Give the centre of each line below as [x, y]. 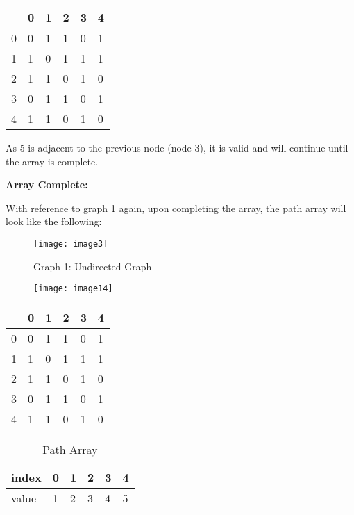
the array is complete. [52, 161]
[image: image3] [71, 244]
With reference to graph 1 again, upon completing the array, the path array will [176, 207]
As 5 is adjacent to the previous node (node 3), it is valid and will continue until [177, 147]
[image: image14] [73, 289]
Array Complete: [47, 185]
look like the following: [54, 221]
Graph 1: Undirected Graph [93, 266]
